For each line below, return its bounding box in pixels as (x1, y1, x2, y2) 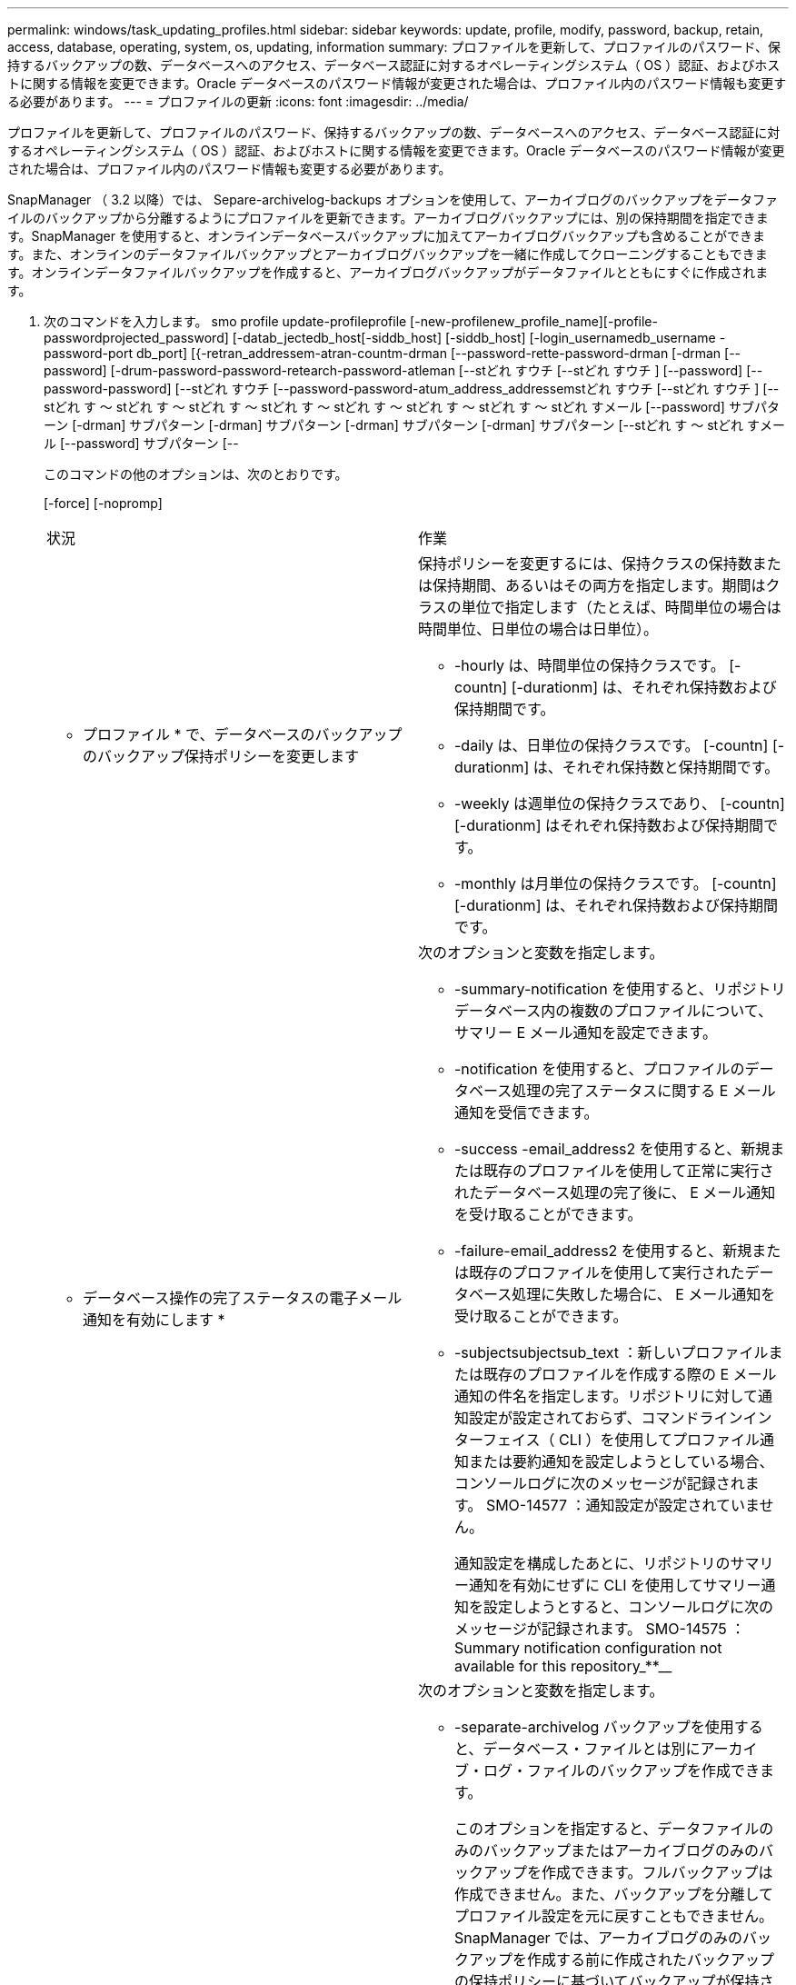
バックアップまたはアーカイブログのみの (483, 1841, 760, 1860)
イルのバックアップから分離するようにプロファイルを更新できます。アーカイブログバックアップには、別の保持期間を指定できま (7, 210, 769, 225)
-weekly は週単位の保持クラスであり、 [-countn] (454, 794, 785, 813)
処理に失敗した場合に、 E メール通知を (512, 1285, 776, 1303)
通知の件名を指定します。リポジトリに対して (454, 1387, 758, 1405)
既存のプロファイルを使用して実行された (469, 1263, 745, 1282)
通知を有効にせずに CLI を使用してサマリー (469, 1576, 761, 1594)
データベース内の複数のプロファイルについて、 (454, 1002, 772, 1020)
